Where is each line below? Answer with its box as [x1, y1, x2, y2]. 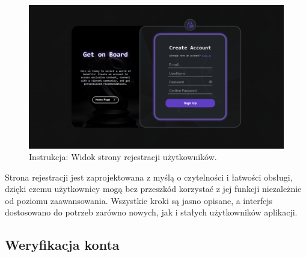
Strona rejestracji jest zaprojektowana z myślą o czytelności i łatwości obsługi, [5, 170, 293, 183]
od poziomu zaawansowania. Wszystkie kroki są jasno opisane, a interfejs [5, 194, 273, 206]
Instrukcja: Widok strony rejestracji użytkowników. [29, 150, 217, 163]
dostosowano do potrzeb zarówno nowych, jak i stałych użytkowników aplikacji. [5, 206, 298, 218]
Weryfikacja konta [5, 235, 120, 254]
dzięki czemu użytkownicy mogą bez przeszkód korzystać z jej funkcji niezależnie [5, 182, 302, 195]
